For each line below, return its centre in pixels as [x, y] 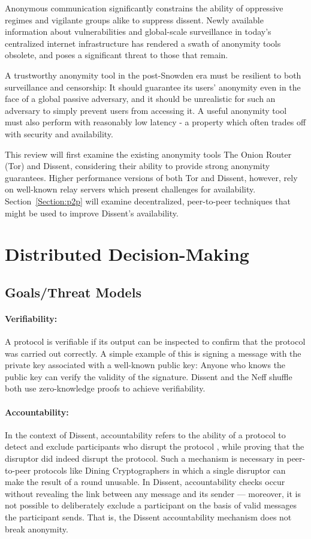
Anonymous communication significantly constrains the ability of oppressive [144, 8]
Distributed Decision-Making [127, 254]
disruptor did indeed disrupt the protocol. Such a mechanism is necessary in [144, 458]
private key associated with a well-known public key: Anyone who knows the [145, 365]
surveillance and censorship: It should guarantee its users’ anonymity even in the [153, 87]
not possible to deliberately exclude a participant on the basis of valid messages [151, 505]
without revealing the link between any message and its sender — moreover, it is [153, 493]
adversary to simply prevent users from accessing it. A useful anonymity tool [146, 110]
